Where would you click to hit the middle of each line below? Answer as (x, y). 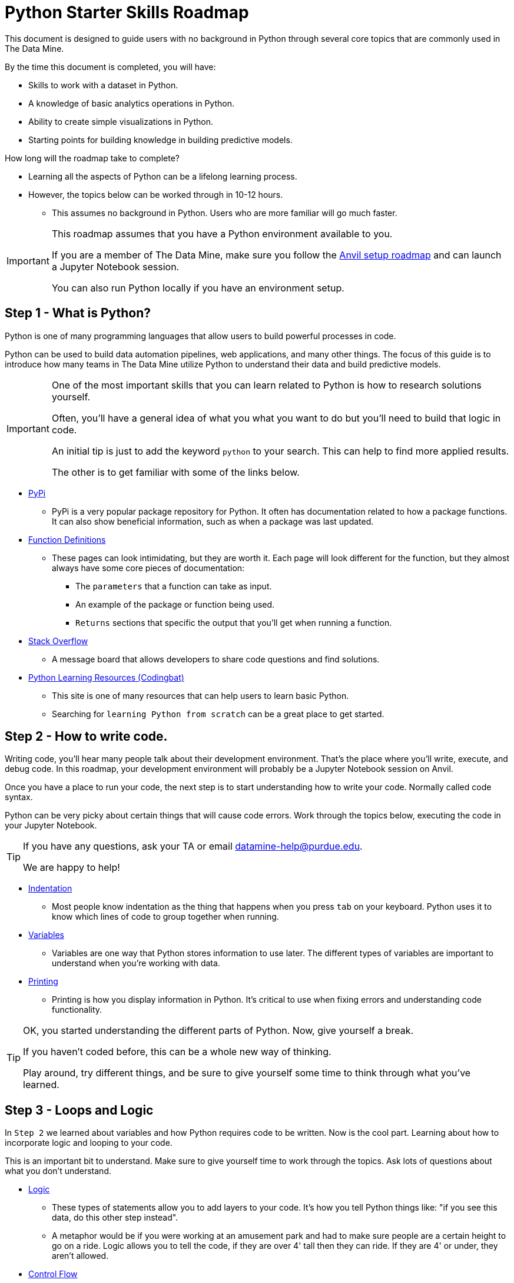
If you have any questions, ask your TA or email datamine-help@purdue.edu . (193, 846)
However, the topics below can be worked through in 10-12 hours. (156, 194)
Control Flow (53, 1274)
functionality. (77, 1010)
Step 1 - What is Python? (78, 313)
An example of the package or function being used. (175, 604)
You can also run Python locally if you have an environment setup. (198, 288)
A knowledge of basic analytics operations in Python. (131, 103)
